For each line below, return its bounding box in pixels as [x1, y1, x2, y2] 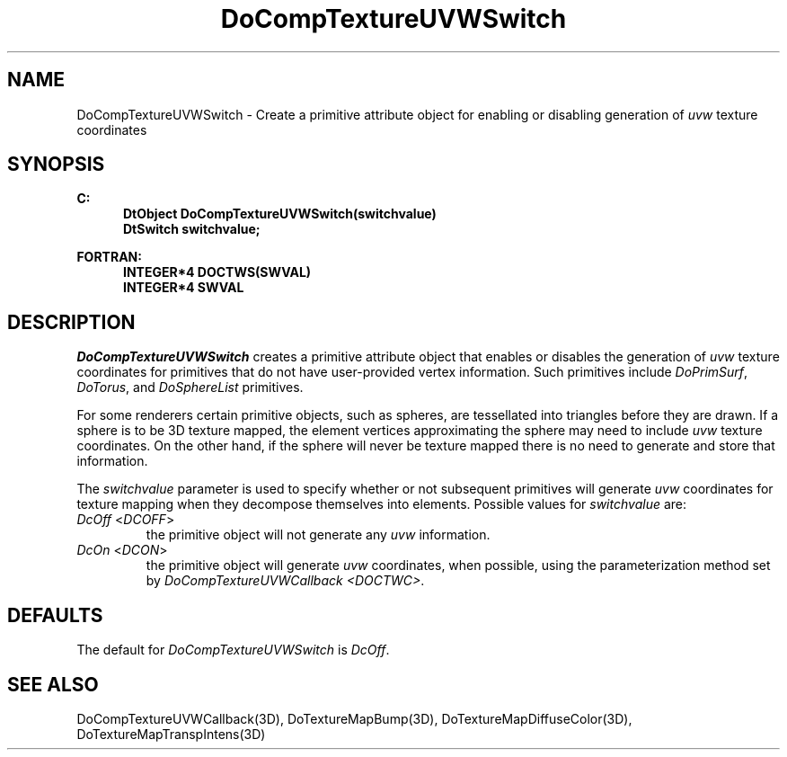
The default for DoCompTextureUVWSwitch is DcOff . [76, 642, 390, 658]
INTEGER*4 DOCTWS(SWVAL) [123, 264, 312, 281]
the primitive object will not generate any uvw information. [146, 527, 491, 543]
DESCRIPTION [7, 310, 136, 334]
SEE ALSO [7, 672, 99, 696]
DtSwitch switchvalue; [123, 221, 261, 237]
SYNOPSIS [7, 153, 105, 176]
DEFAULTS [7, 603, 103, 627]
